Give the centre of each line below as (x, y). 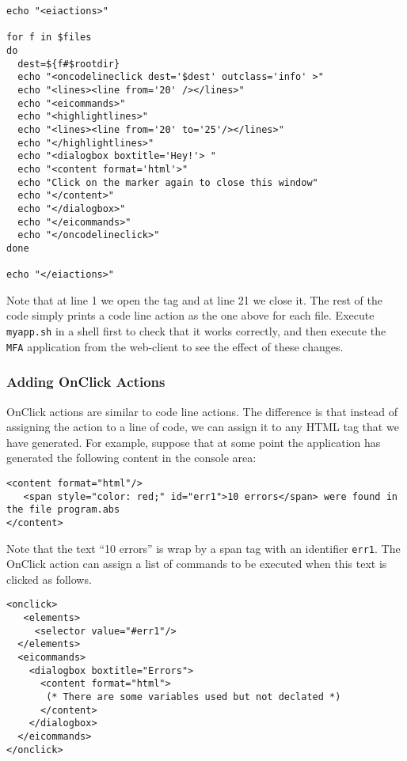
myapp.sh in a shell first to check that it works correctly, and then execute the (196, 330)
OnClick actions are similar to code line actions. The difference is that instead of (202, 411)
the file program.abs (63, 510)
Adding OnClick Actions (86, 382)
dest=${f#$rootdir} (69, 64)
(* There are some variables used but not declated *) (194, 697)
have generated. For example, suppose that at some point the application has (194, 442)
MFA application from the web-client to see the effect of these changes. (175, 346)
